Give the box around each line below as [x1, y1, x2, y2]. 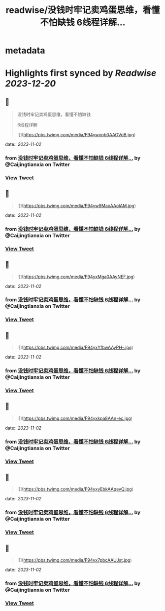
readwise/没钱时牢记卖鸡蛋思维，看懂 [5, 4, 160, 16]
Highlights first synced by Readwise [5, 68, 157, 79]
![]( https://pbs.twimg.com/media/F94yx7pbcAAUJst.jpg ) [17, 557, 132, 563]
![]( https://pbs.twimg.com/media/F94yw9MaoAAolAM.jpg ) [17, 203, 136, 208]
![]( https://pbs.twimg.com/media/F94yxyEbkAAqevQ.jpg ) [17, 486, 134, 492]
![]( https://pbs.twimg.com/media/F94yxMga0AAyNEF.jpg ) [17, 274, 135, 280]
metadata [5, 45, 45, 56]
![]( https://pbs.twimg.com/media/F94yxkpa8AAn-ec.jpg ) [17, 415, 133, 421]
